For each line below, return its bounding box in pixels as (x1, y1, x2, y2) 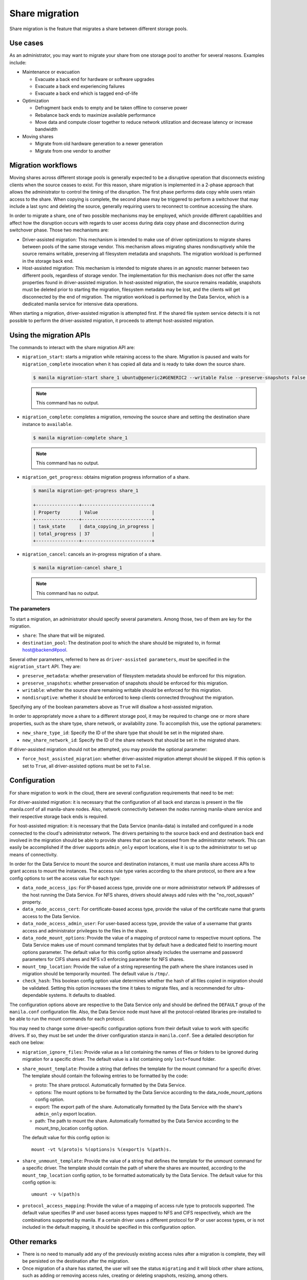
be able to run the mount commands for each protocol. (9, 1016, 125, 1022)
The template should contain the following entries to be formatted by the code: (22, 1073, 188, 1079)
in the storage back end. (22, 258, 74, 264)
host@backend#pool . (22, 647, 68, 653)
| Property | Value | (33, 509, 155, 515)
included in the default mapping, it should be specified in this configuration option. (22, 1224, 196, 1230)
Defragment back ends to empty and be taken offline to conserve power (35, 105, 188, 111)
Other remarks (9, 1237, 57, 1246)
